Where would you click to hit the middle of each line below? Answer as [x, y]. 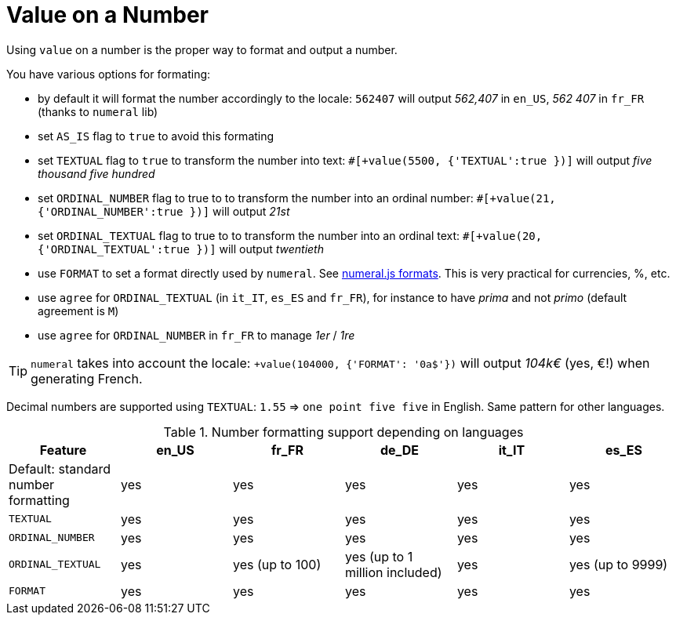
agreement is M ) [78, 310]
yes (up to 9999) [618, 564]
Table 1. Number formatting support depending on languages [343, 432]
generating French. [87, 378]
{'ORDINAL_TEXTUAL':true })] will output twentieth [181, 249]
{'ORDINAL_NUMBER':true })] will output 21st [164, 211]
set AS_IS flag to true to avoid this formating [156, 136]
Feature [63, 450]
